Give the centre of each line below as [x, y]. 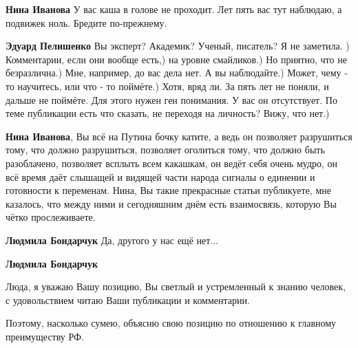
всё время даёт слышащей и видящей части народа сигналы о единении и [160, 176]
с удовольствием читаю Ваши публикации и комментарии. [128, 300]
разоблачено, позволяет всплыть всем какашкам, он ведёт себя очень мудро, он [172, 163]
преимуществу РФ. [45, 336]
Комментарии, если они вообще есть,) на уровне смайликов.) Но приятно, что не [176, 59]
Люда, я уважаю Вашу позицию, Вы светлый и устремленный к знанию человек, [176, 286]
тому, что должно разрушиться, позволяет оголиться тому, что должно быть [165, 150]
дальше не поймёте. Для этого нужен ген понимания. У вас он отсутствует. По [171, 99]
